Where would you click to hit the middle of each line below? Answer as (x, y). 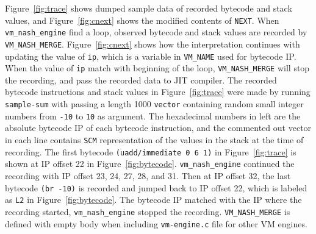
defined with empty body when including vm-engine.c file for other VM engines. (156, 223)
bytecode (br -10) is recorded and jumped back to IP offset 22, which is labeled (156, 187)
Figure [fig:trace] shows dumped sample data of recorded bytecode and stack (149, 8)
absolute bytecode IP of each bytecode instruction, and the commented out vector (158, 128)
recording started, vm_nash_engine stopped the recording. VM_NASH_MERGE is (148, 211)
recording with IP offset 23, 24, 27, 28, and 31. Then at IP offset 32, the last (148, 175)
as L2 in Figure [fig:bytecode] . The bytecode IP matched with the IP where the (153, 200)
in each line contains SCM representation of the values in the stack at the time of (154, 139)
